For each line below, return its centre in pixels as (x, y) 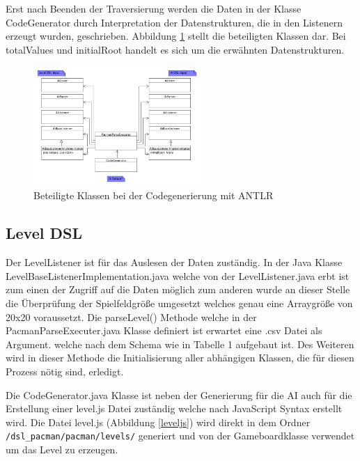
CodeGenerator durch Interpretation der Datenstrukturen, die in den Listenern (174, 22)
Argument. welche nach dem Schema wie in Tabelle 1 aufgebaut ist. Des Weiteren (180, 344)
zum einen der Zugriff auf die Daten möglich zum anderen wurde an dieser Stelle (178, 289)
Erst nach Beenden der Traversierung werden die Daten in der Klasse (154, 8)
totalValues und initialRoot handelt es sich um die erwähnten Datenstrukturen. (175, 49)
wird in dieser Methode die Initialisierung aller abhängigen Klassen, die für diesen (180, 358)
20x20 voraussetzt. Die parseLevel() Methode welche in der (131, 317)
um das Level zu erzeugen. (62, 449)
